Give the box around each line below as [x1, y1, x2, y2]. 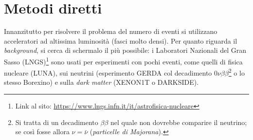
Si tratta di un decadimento [15, 117, 98, 127]
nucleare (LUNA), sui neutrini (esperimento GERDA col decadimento [4, 67, 212, 78]
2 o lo [228, 66, 245, 78]
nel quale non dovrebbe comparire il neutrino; [110, 117, 247, 127]
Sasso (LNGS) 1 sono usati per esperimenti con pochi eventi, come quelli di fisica [4, 55, 243, 66]
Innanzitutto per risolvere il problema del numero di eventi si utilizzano [4, 26, 217, 36]
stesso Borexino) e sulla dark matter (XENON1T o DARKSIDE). [4, 77, 199, 87]
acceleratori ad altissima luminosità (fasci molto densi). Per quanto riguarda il [4, 35, 237, 46]
